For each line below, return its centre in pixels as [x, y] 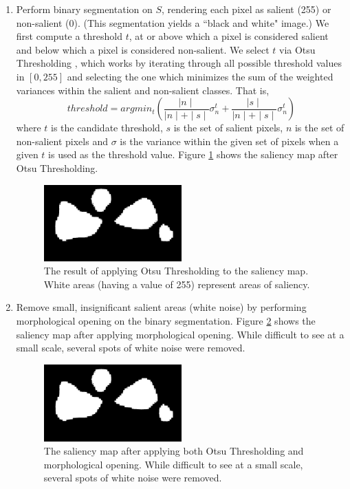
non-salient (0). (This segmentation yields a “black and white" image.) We [173, 22]
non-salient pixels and [62, 141]
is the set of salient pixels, [228, 128]
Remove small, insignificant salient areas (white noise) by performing [161, 307]
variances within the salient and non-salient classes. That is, [143, 90]
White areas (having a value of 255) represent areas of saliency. [177, 284]
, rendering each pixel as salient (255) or [247, 9]
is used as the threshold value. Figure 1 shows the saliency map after [193, 154]
